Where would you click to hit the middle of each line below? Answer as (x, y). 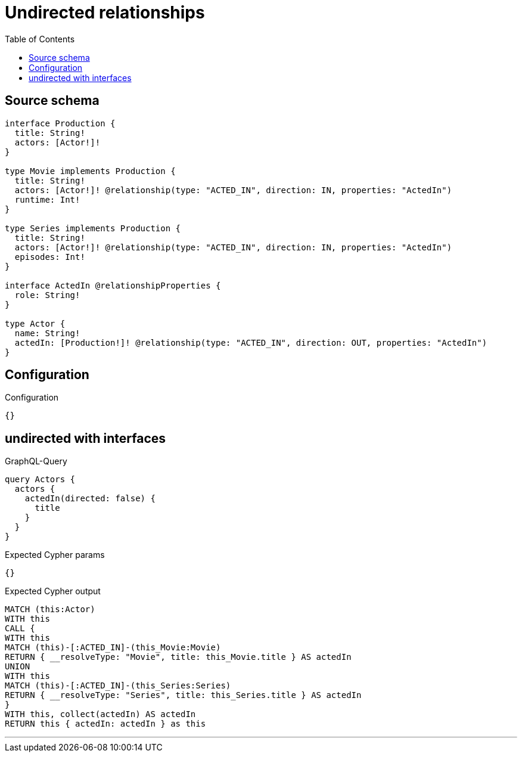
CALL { (20, 629)
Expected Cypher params (55, 555)
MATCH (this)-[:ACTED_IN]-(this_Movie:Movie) (113, 648)
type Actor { (35, 323)
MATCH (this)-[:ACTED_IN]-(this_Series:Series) (118, 686)
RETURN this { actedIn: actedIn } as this (105, 724)
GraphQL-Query (36, 461)
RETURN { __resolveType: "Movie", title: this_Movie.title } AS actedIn (178, 657)
